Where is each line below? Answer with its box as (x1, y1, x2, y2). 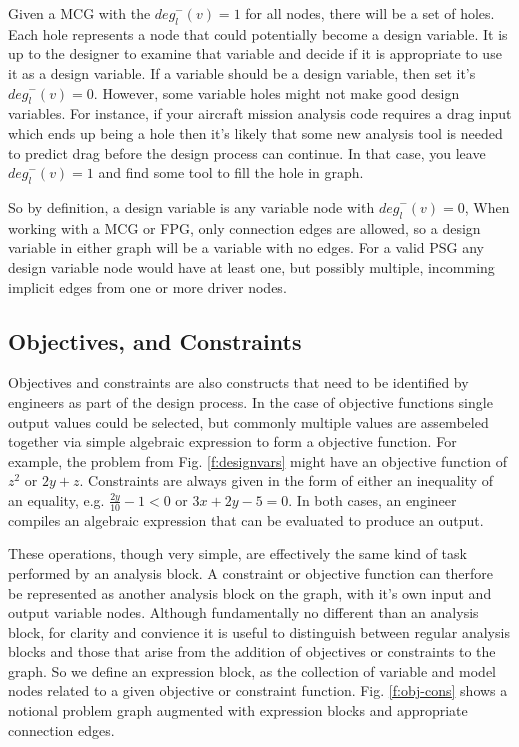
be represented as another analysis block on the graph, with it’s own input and (8, 582, 492, 603)
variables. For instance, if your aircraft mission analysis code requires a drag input (8, 103, 512, 124)
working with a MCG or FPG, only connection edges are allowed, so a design (8, 217, 481, 238)
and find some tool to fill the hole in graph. (98, 162, 364, 183)
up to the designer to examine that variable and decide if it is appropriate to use (8, 43, 502, 64)
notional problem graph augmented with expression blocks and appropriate (8, 700, 468, 721)
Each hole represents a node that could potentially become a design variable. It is (8, 23, 508, 44)
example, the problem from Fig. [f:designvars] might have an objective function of (8, 450, 508, 471)
